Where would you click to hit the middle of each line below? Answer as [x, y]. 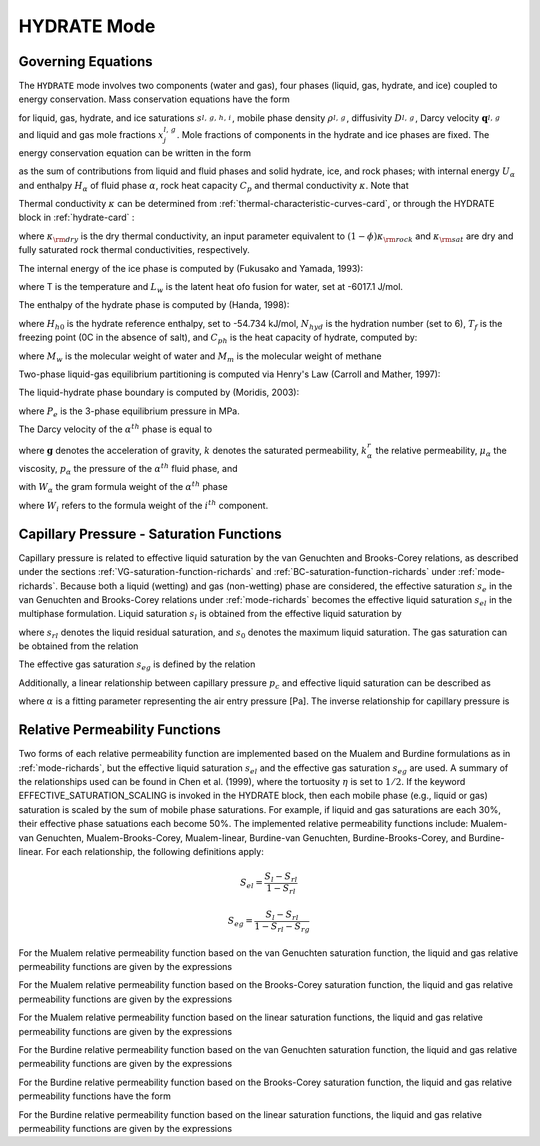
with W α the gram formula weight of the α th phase [123, 487]
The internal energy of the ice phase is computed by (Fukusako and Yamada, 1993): [191, 268]
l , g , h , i [216, 118]
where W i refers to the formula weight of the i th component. [143, 506]
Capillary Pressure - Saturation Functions [150, 533]
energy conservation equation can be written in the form [135, 152]
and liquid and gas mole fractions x [91, 135]
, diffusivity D [374, 117]
